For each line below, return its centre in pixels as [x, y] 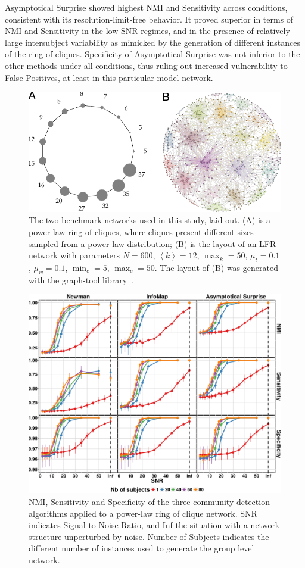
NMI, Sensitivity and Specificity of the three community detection [149, 502]
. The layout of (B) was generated [216, 268]
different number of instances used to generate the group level [141, 548]
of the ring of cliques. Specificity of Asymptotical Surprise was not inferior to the [152, 54]
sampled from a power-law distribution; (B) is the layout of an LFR [152, 243]
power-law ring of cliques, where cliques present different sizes [141, 232]
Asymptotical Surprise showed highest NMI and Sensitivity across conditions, [146, 7]
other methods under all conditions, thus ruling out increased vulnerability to [146, 65]
